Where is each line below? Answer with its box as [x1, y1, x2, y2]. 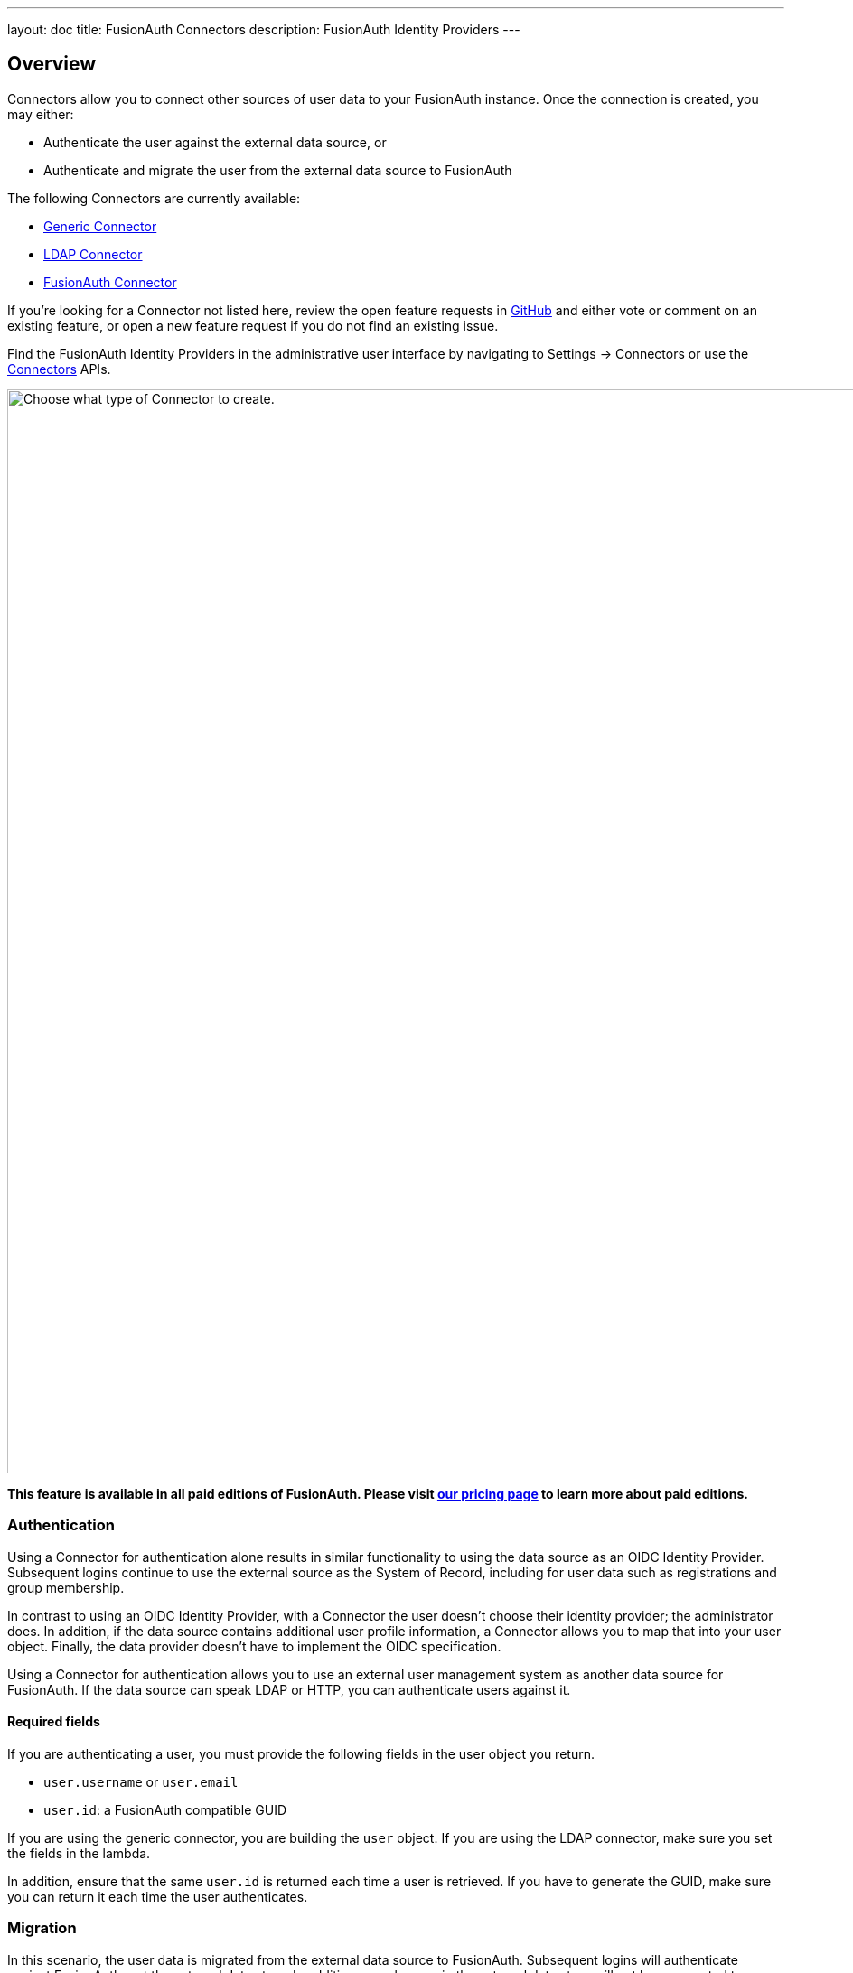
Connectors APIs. [7, 360, 111, 377]
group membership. [7, 1579, 125, 1595]
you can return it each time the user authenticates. [7, 1888, 308, 1904]
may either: [7, 106, 74, 122]
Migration [7, 1919, 77, 1938]
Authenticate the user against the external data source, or [43, 134, 387, 150]
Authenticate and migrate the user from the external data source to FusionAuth [43, 162, 512, 178]
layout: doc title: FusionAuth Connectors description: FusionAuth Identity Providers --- [7, 22, 520, 37]
